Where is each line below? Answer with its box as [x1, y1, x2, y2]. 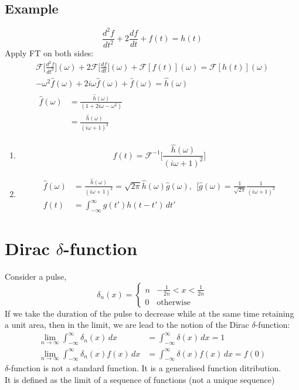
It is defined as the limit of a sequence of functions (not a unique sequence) [5, 374, 275, 386]
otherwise [157, 298, 191, 307]
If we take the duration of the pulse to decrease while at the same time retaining [5, 307, 294, 319]
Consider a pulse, [5, 270, 67, 283]
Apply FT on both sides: [5, 47, 94, 59]
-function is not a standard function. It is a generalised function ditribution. [8, 362, 281, 374]
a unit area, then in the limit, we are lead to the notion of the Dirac [5, 318, 249, 331]
